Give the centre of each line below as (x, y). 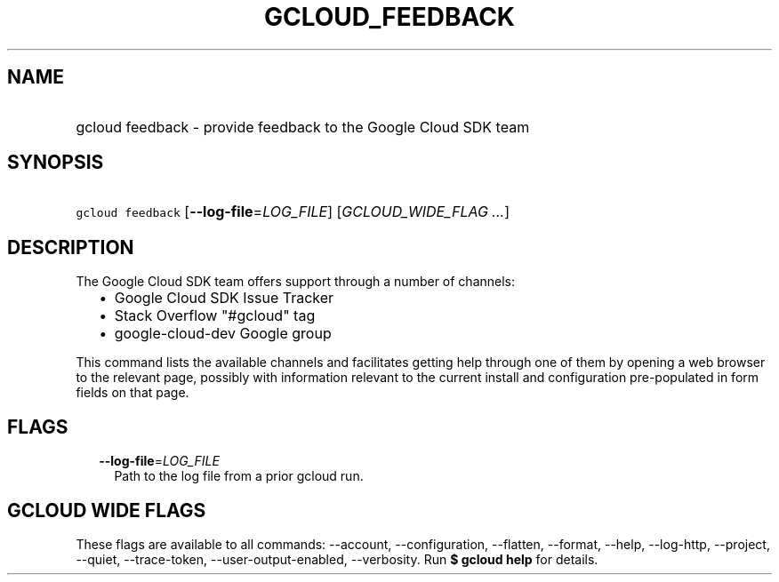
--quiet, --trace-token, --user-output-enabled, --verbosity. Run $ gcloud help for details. (337, 559)
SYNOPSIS (56, 163)
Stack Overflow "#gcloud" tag (215, 316)
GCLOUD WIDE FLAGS (107, 510)
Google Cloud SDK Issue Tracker (224, 298)
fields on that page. (133, 393)
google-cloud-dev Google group (223, 334)
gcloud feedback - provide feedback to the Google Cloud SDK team (303, 127)
